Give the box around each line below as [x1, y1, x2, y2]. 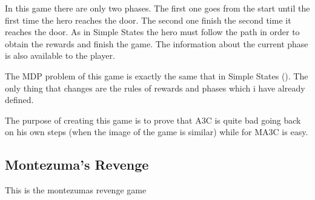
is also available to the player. [5, 49, 115, 62]
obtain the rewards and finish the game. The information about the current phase [5, 37, 308, 50]
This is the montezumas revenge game [5, 184, 147, 196]
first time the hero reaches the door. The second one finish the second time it [5, 13, 291, 26]
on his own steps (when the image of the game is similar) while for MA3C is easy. [5, 125, 308, 138]
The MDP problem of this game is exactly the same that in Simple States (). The [5, 69, 308, 82]
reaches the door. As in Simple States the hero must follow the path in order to [5, 25, 300, 38]
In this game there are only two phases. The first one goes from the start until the [5, 2, 310, 14]
